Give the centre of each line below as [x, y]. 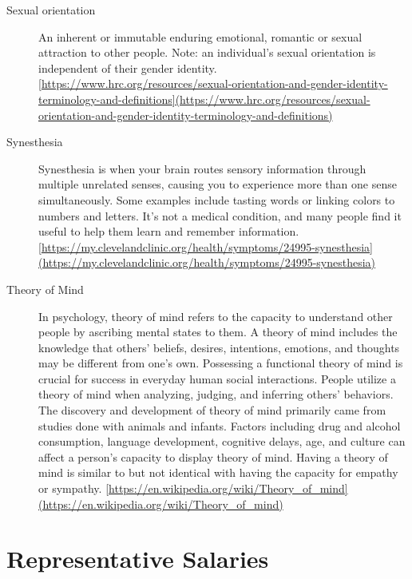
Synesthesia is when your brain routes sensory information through [202, 168]
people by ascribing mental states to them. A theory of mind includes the [218, 332]
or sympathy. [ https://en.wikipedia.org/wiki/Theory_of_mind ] [193, 488]
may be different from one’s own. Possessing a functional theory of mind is [221, 363]
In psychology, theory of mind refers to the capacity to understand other [216, 316]
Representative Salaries [138, 559]
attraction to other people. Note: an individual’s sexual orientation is [207, 52]
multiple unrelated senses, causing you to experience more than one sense [218, 184]
